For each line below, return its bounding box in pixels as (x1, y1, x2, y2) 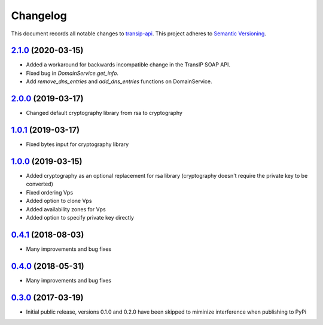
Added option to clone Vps (26, 198, 92, 205)
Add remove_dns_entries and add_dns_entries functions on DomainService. (26, 78, 212, 85)
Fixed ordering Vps (26, 189, 74, 196)
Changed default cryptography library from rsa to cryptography (26, 110, 182, 117)
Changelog (11, 9, 67, 22)
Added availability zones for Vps (26, 205, 106, 212)
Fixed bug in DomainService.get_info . (26, 69, 119, 77)
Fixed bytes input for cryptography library (26, 141, 129, 148)
